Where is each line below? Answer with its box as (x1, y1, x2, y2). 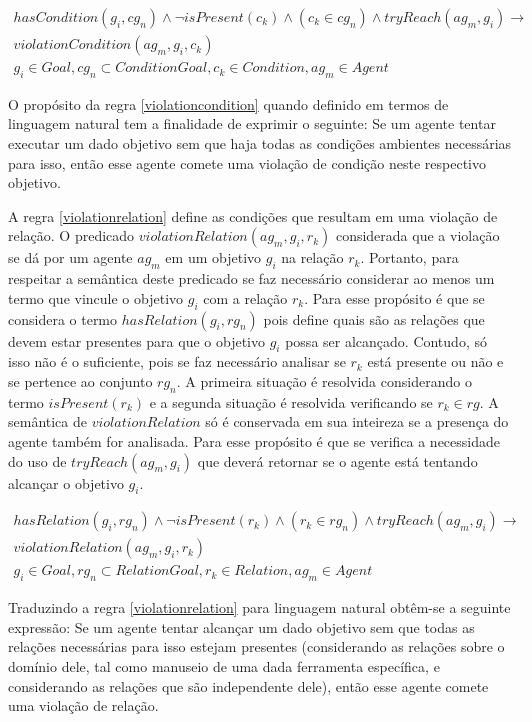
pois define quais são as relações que (263, 308, 485, 329)
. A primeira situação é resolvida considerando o (176, 371, 472, 392)
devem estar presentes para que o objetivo (8, 330, 265, 351)
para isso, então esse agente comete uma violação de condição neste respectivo (8, 152, 486, 173)
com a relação (203, 287, 288, 308)
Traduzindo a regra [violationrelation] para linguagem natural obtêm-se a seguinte (8, 597, 511, 618)
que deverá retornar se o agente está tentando (197, 450, 478, 471)
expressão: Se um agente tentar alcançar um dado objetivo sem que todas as (8, 616, 475, 637)
